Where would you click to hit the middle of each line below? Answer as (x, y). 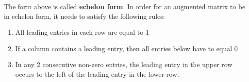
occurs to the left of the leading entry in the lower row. (97, 74)
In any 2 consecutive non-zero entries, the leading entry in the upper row (124, 64)
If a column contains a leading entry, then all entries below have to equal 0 (126, 48)
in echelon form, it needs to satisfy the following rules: (84, 16)
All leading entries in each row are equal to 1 (82, 32)
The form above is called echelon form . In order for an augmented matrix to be (125, 6)
